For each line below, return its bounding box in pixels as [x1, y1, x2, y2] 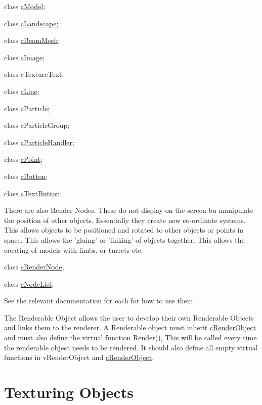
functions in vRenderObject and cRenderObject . [4, 352, 154, 363]
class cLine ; [4, 85, 39, 96]
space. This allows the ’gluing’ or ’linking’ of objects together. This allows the [4, 234, 245, 245]
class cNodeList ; [4, 278, 54, 289]
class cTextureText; [4, 69, 64, 79]
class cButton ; [4, 170, 48, 181]
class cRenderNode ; [4, 261, 64, 272]
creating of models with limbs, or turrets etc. [4, 244, 143, 255]
